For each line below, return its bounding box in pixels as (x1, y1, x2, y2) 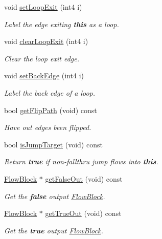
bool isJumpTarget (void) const (4, 139, 103, 149)
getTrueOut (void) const (45, 208, 122, 219)
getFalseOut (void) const (45, 173, 123, 184)
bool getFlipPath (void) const (4, 104, 97, 115)
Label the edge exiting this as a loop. (4, 18, 119, 29)
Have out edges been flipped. (4, 122, 91, 133)
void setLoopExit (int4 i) (4, 2, 82, 12)
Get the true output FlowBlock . (4, 225, 103, 235)
